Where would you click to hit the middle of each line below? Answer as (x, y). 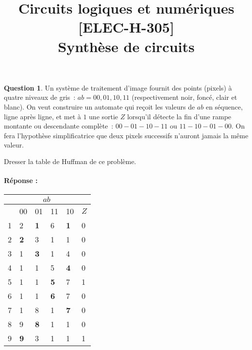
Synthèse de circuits (126, 46)
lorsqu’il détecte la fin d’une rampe (179, 116)
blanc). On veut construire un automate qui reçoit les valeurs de (100, 106)
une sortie (104, 116)
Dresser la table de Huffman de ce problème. (70, 161)
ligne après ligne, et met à (42, 116)
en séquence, (224, 106)
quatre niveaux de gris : (40, 97)
